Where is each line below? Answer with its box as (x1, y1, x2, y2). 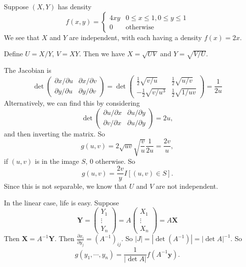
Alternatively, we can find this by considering (4, 97, 140, 108)
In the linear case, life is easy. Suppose (4, 197, 119, 207)
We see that (4, 32, 40, 42)
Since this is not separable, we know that (4, 181, 127, 191)
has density (58, 1, 92, 11)
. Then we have (79, 48, 125, 59)
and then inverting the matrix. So (4, 128, 105, 138)
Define (4, 48, 23, 59)
